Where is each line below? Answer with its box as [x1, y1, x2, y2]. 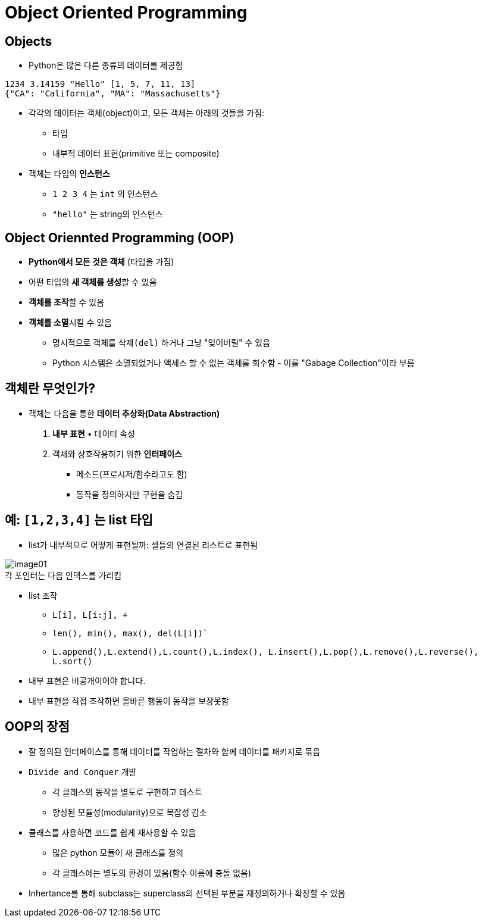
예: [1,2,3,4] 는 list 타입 [5, 512, 153, 528]
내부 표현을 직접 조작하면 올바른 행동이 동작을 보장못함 [29, 695, 229, 706]
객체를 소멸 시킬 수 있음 [29, 317, 112, 328]
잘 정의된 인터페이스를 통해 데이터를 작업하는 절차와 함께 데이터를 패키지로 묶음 [29, 746, 321, 757]
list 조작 [29, 590, 58, 601]
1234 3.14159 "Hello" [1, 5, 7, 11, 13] [5, 79, 196, 89]
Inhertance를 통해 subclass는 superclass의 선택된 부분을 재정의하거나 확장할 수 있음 [29, 887, 346, 898]
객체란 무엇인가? [5, 381, 95, 396]
